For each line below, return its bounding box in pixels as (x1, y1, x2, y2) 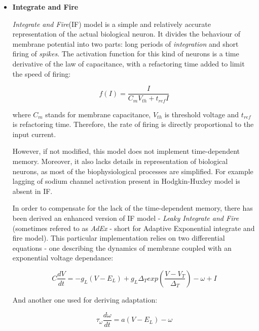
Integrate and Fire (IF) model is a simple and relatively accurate (12, 18, 211, 29)
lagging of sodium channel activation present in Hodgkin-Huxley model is (12, 176, 240, 186)
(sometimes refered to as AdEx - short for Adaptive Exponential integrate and (12, 222, 255, 233)
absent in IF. (12, 185, 53, 196)
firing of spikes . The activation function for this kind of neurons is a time (12, 48, 239, 59)
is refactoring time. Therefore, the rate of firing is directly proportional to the (12, 119, 254, 129)
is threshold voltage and (164, 109, 239, 119)
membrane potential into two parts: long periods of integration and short (12, 38, 239, 49)
